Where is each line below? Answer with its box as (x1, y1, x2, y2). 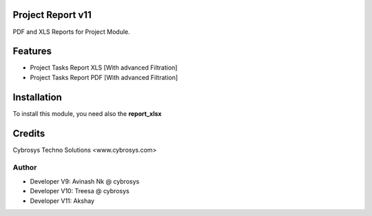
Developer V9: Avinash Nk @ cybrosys (30, 177, 140, 186)
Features (12, 46, 52, 57)
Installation (12, 91, 62, 103)
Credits (12, 128, 45, 139)
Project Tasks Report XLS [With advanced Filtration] (30, 63, 178, 72)
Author (12, 163, 37, 173)
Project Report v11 (12, 9, 92, 21)
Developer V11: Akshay (30, 197, 95, 205)
